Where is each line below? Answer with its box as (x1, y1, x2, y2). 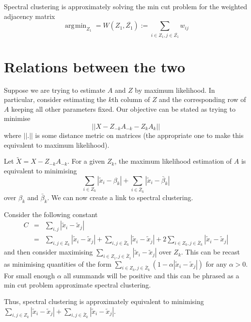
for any (205, 258, 227, 269)
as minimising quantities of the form (4, 258, 111, 269)
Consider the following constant (4, 209, 98, 219)
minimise (4, 113, 31, 123)
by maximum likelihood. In (135, 85, 215, 95)
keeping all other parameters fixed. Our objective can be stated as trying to (11, 103, 235, 114)
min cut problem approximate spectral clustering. (4, 280, 151, 290)
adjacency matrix (4, 11, 55, 21)
